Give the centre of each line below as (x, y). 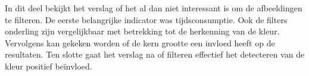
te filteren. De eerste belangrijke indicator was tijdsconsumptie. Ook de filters (146, 19)
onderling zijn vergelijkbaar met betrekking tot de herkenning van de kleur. (142, 31)
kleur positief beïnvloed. (49, 66)
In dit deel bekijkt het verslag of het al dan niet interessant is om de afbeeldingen (154, 8)
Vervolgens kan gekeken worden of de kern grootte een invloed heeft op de (140, 42)
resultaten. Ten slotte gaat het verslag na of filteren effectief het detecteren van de (155, 54)
